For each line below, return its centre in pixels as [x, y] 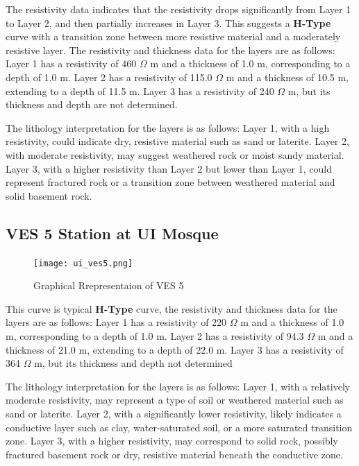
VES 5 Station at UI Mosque [112, 233]
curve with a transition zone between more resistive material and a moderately [173, 36]
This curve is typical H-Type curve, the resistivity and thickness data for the [172, 308]
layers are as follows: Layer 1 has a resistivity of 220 [116, 322]
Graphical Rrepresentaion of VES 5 [109, 285]
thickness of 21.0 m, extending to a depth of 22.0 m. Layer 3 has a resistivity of [175, 349]
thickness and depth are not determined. [92, 104]
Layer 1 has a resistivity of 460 [71, 63]
